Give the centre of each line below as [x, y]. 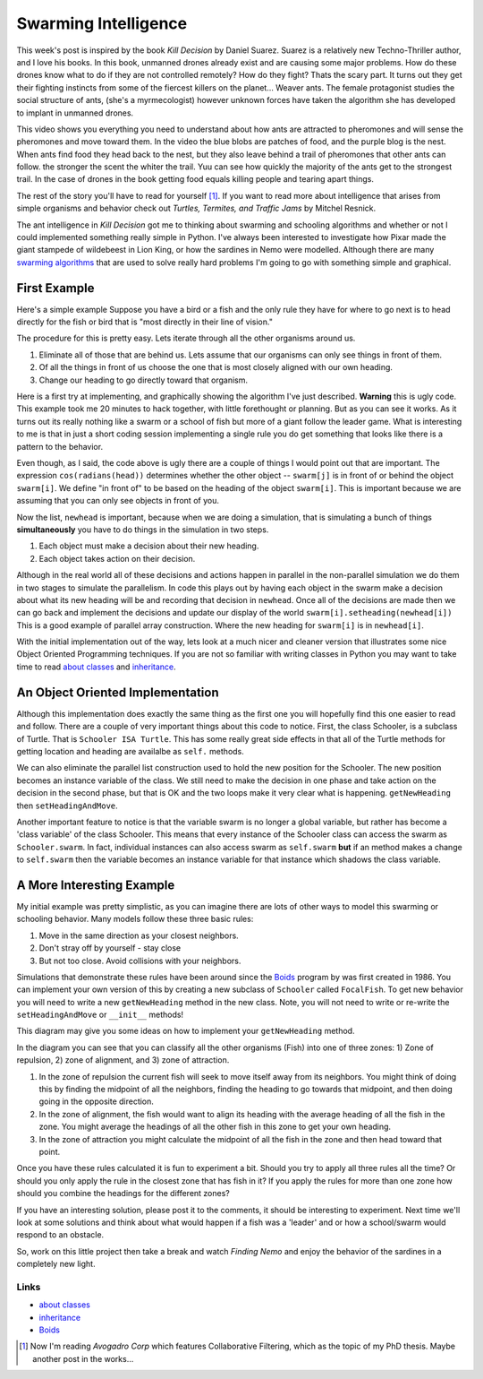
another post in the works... [83, 1358]
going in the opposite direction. [96, 1101]
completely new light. [56, 1264]
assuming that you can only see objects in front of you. [118, 501]
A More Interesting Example [96, 885]
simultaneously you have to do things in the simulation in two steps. [143, 530]
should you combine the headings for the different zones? [123, 1194]
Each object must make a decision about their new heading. [149, 546]
